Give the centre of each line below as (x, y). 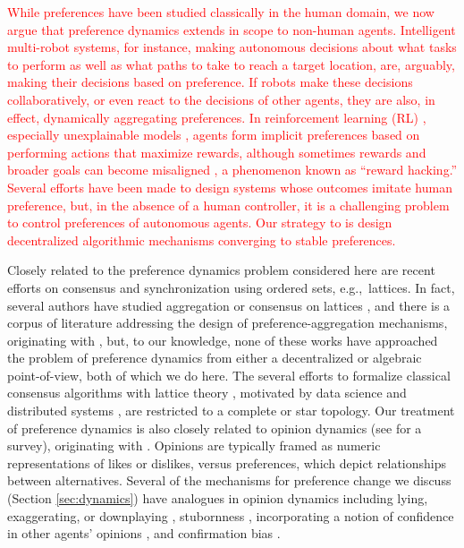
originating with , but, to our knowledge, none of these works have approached (223, 340)
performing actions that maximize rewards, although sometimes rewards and (217, 152)
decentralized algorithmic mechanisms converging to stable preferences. (202, 240)
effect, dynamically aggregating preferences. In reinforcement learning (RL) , (217, 117)
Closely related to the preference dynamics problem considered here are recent (221, 270)
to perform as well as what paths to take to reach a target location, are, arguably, (231, 64)
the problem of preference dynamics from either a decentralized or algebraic (215, 358)
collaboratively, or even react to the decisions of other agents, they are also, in (221, 99)
